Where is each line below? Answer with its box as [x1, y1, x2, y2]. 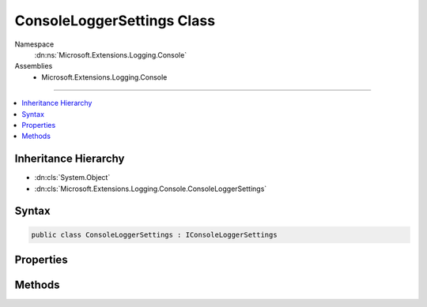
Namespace [14, 39, 55, 49]
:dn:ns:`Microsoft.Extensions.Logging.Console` [34, 50, 187, 59]
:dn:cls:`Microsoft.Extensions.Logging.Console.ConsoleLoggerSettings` [34, 184, 267, 193]
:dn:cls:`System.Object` [34, 173, 111, 182]
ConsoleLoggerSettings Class [14, 12, 216, 29]
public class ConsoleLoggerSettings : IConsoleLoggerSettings [31, 230, 278, 239]
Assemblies [14, 62, 53, 71]
